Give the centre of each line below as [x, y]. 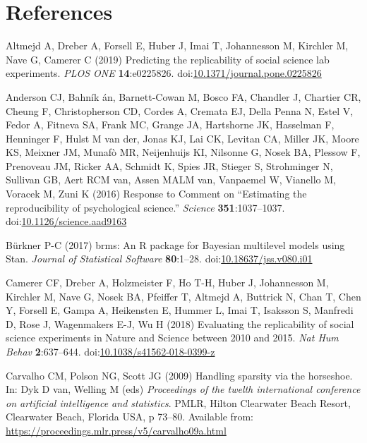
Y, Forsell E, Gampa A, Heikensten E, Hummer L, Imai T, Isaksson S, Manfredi [180, 310]
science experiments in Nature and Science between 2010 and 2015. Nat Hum [172, 338]
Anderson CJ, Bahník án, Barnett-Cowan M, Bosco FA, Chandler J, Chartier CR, [183, 96]
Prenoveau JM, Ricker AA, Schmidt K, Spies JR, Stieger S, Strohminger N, [169, 165]
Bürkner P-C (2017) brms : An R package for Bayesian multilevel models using [175, 244]
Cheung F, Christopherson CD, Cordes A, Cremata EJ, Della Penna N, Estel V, [180, 110]
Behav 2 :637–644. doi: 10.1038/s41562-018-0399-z [110, 351]
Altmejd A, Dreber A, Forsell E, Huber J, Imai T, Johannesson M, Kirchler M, [177, 45]
